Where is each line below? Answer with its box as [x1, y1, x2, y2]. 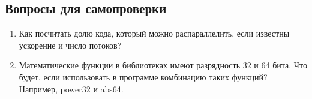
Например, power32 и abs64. [19, 82, 124, 95]
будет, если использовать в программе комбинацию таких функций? [19, 70, 268, 83]
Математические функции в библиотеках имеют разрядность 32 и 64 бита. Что [19, 59, 307, 71]
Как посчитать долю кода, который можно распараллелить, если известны [19, 27, 290, 40]
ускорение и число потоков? [19, 38, 122, 51]
